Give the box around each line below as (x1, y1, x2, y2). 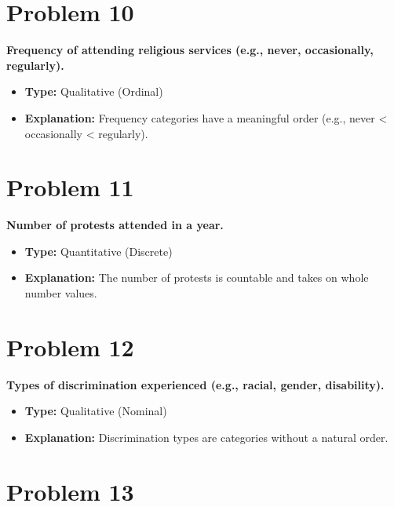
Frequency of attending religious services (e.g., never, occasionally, (6, 42, 374, 58)
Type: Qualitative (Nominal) (24, 403, 167, 419)
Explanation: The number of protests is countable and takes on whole (24, 269, 369, 286)
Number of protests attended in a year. (6, 217, 224, 233)
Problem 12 (6, 330, 134, 363)
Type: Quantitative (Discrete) (24, 243, 173, 259)
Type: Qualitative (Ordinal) (24, 83, 163, 100)
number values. (24, 285, 97, 301)
